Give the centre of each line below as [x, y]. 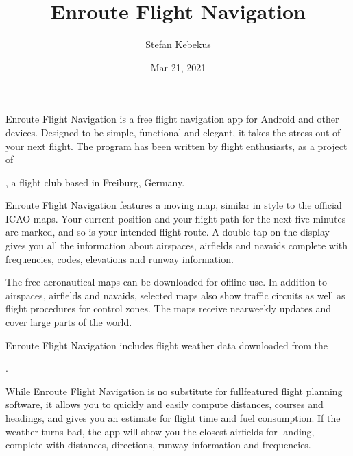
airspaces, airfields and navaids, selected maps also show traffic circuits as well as [175, 295]
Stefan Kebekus [178, 44]
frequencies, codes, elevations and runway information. [120, 258]
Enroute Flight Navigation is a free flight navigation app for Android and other [172, 119]
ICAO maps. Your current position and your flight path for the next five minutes [176, 218]
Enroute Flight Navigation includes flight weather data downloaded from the [167, 345]
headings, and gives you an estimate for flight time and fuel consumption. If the [173, 418]
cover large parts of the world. [69, 322]
